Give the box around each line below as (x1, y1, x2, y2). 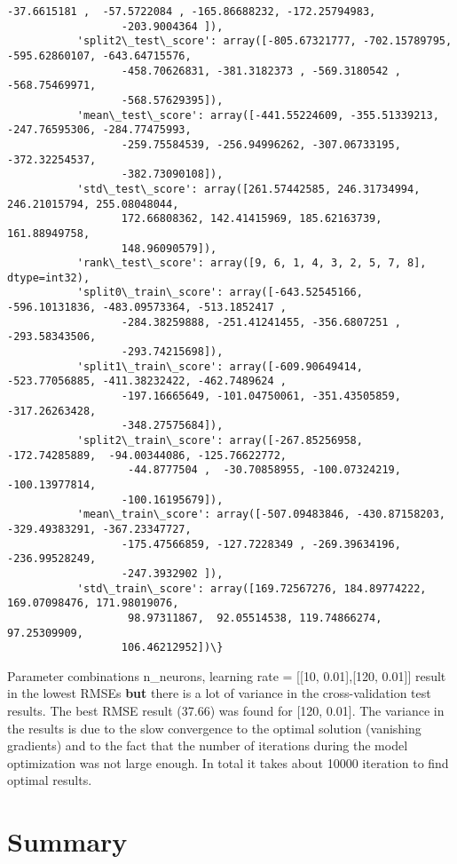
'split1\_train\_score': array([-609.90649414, (76, 360, 363, 373)
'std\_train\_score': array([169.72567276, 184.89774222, (76, 582, 427, 595)
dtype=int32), (7, 271, 91, 284)
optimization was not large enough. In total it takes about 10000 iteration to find (7, 753, 449, 772)
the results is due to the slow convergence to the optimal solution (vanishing (7, 718, 422, 737)
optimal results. (7, 771, 92, 789)
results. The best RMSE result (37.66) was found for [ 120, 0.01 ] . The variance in (7, 702, 445, 720)
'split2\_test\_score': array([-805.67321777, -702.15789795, (76, 35, 453, 48)
